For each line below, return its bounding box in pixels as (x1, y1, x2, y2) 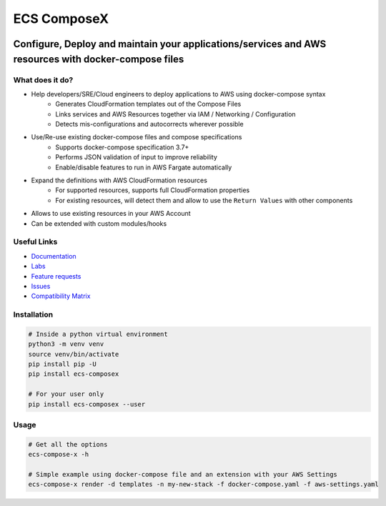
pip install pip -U (28, 360, 96, 368)
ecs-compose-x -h (28, 450, 89, 459)
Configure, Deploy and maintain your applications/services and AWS (13, 38, 327, 50)
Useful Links (13, 237, 58, 247)
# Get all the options (28, 440, 108, 448)
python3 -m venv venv (28, 340, 104, 348)
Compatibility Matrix (31, 292, 91, 300)
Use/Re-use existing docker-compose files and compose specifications (31, 133, 242, 142)
